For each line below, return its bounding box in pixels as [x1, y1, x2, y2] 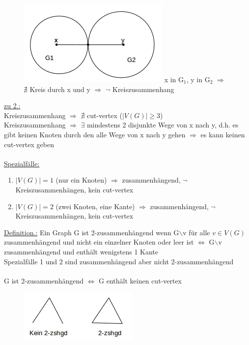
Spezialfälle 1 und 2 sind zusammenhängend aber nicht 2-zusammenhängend [4, 256, 234, 266]
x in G [164, 74, 184, 84]
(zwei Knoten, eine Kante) [55, 201, 135, 211]
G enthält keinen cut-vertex [99, 275, 182, 285]
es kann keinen [200, 129, 245, 139]
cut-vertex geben [4, 139, 54, 149]
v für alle [183, 227, 210, 237]
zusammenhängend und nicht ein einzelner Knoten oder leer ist [4, 237, 194, 247]
